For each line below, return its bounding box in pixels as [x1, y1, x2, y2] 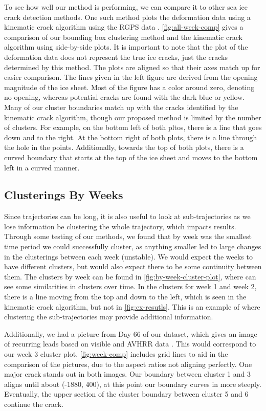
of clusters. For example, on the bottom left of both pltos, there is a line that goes [4, 122, 262, 133]
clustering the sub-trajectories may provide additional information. [4, 311, 213, 322]
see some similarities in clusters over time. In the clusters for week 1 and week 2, [4, 281, 257, 292]
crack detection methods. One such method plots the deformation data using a [4, 11, 251, 22]
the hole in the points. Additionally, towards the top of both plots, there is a [4, 142, 244, 153]
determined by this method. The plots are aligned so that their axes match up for [4, 61, 260, 72]
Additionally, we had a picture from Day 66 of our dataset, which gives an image [4, 328, 257, 339]
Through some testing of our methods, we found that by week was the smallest [4, 231, 252, 242]
